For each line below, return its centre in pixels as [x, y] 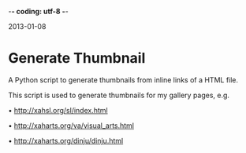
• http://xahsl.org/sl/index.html [58, 110]
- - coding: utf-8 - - [38, 11]
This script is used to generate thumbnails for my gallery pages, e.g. [119, 95]
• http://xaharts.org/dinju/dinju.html [66, 140]
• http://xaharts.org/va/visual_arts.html [71, 126]
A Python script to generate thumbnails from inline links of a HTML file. [123, 80]
